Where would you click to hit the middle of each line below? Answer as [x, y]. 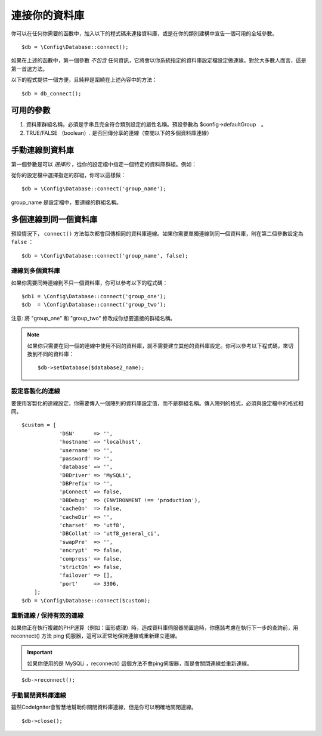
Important [40, 652]
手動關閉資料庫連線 [39, 695]
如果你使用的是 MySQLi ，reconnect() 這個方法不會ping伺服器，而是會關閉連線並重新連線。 [140, 663]
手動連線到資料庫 [42, 150]
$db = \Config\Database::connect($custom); [86, 600]
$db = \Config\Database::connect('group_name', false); [105, 256]
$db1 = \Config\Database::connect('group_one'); [94, 296]
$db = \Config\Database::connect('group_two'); [94, 305]
